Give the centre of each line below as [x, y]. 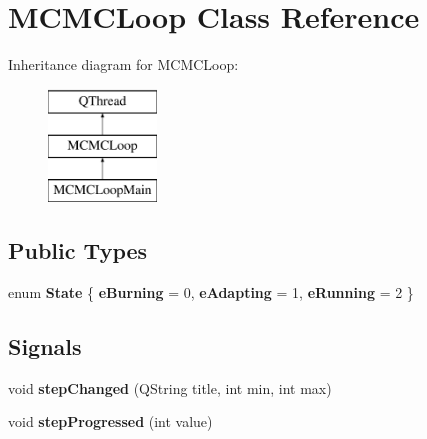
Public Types [78, 250]
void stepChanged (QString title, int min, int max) [170, 387]
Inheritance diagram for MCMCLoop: [123, 64]
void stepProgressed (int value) [110, 421]
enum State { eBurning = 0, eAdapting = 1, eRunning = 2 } [211, 291]
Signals [45, 345]
